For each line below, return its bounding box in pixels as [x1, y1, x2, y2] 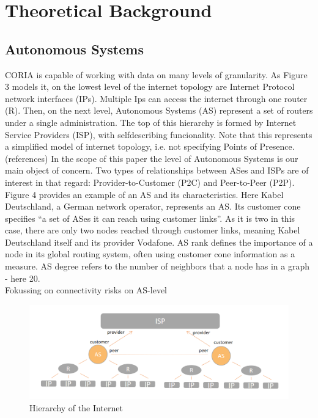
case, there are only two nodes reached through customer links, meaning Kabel [5, 224, 300, 237]
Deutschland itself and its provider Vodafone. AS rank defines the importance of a [5, 235, 313, 248]
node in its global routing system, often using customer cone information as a [5, 248, 295, 260]
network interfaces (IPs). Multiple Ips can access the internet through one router [5, 92, 308, 105]
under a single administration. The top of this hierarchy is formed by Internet [5, 116, 297, 128]
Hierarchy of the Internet [29, 401, 123, 414]
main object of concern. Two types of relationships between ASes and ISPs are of [5, 164, 309, 177]
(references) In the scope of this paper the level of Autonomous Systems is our [5, 152, 298, 164]
